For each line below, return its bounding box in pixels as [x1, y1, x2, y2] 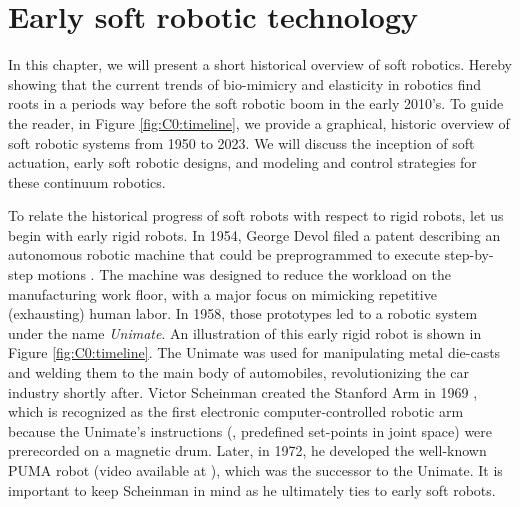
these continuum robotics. [8, 171, 166, 192]
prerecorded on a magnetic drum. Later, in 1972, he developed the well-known [8, 440, 487, 461]
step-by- [444, 244, 494, 265]
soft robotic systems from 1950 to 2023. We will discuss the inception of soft [8, 132, 475, 153]
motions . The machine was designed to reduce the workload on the [37, 264, 451, 285]
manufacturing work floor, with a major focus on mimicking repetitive [8, 283, 437, 304]
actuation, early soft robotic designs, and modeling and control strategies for [8, 152, 477, 173]
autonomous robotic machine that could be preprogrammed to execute [8, 244, 440, 265]
